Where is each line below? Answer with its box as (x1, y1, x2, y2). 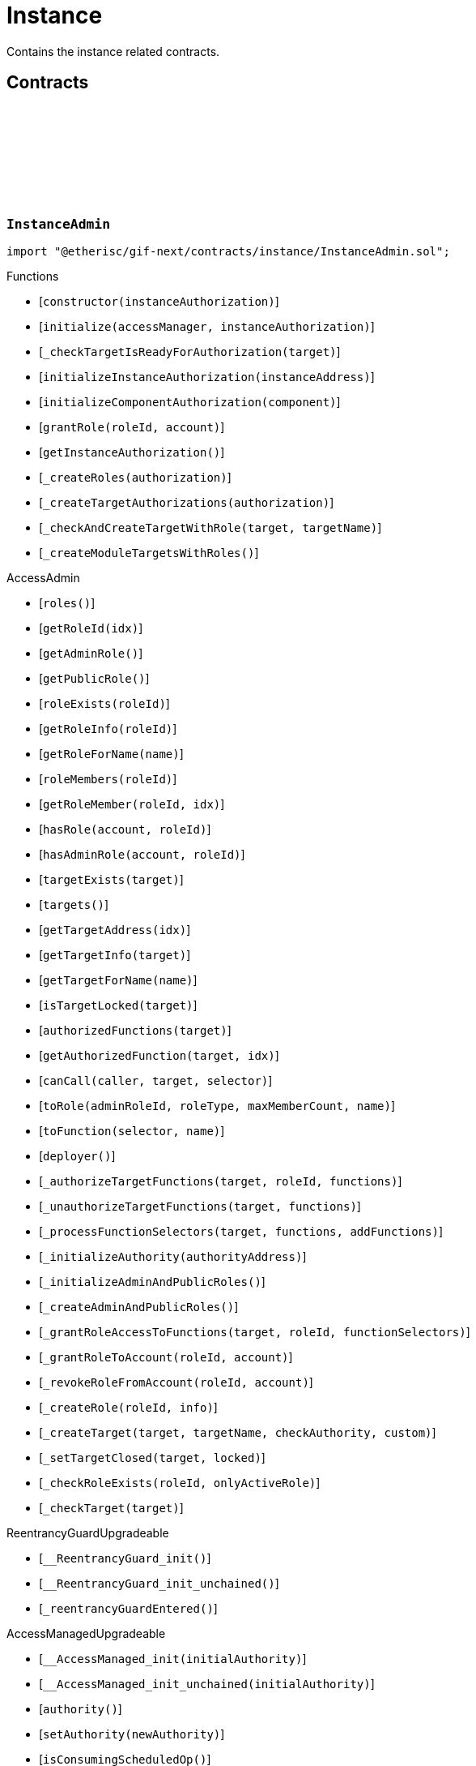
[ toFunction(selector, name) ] (39, 1123, 225, 1138)
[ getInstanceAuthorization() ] (39, 444, 225, 459)
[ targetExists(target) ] (39, 872, 184, 886)
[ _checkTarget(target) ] (39, 1500, 184, 1515)
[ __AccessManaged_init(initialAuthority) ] (39, 1651, 307, 1665)
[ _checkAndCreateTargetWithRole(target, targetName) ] (39, 520, 382, 534)
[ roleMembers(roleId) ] (39, 771, 177, 786)
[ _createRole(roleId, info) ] (39, 1400, 218, 1414)
